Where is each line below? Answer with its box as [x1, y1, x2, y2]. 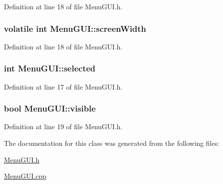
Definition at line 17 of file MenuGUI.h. [4, 81, 123, 92]
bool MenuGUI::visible [4, 102, 96, 115]
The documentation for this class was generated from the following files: [4, 138, 220, 148]
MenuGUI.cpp [4, 171, 46, 181]
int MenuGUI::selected [4, 62, 96, 74]
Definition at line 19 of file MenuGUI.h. [4, 121, 123, 132]
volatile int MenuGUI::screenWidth [4, 22, 146, 34]
